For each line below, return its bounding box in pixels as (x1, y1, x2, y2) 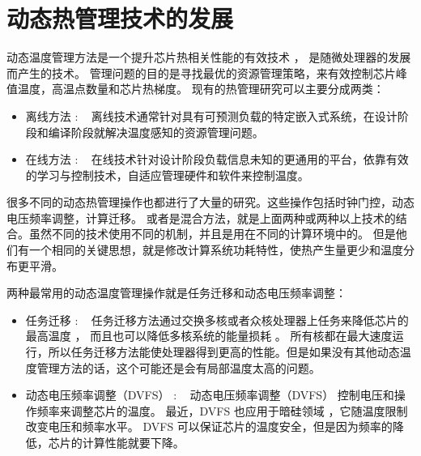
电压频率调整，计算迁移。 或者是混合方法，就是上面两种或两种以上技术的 (6, 209, 396, 226)
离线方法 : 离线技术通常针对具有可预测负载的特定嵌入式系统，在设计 (25, 107, 398, 124)
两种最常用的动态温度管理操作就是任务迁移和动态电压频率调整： (6, 284, 347, 301)
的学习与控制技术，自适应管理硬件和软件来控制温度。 (25, 166, 309, 183)
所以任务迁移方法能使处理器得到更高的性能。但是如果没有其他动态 (48, 343, 400, 360)
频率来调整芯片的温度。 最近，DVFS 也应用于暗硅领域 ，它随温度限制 (36, 402, 408, 419)
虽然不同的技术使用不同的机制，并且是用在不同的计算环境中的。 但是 (28, 225, 396, 242)
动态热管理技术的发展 (6, 2, 234, 35)
